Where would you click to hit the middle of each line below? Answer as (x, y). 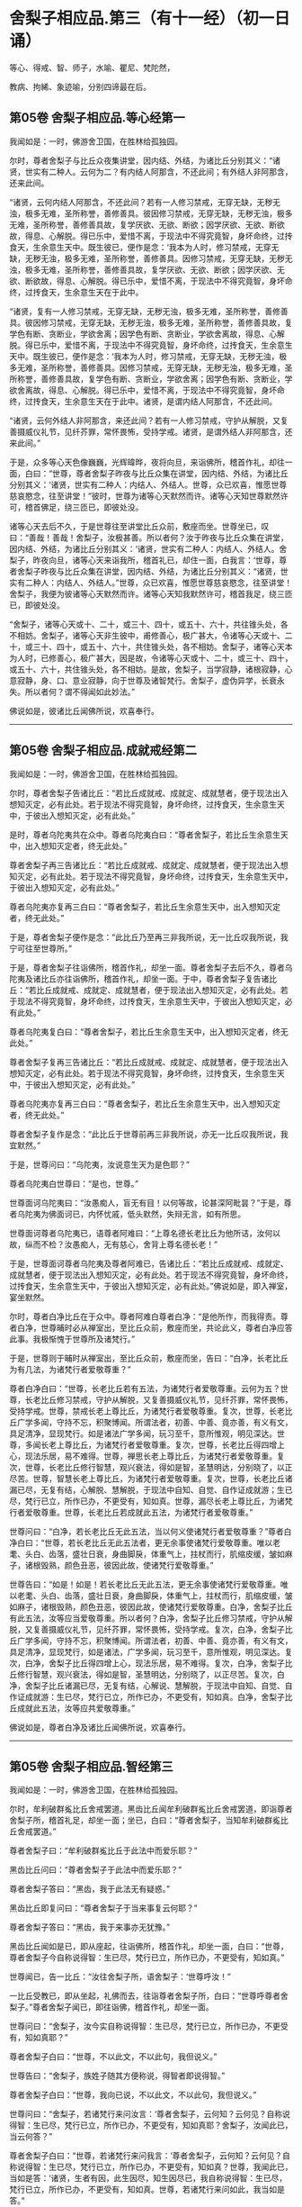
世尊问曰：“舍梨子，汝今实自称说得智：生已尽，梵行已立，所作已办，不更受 (149, 2026)
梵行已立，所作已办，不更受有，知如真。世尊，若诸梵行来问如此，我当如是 (147, 2190)
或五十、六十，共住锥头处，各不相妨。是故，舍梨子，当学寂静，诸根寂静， (147, 669)
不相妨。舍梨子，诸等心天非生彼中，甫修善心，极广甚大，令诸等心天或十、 (147, 635)
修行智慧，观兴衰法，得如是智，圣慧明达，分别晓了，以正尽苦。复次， (147, 1674)
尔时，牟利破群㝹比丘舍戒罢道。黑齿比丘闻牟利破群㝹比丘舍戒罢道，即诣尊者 (151, 1809)
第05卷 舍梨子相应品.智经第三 (91, 1766)
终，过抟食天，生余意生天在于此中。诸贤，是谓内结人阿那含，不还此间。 (143, 401)
